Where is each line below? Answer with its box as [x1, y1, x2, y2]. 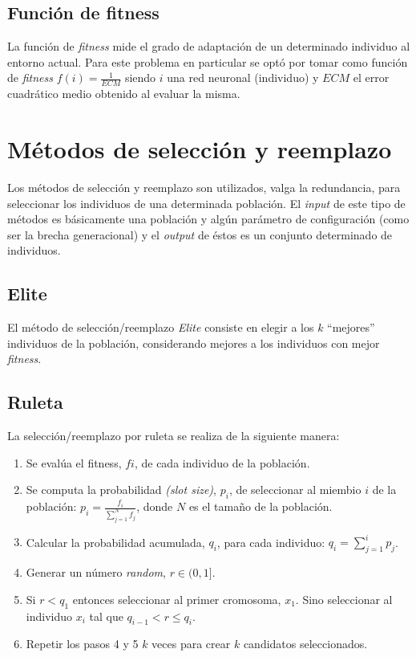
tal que [89, 607, 123, 624]
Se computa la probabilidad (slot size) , [26, 481, 216, 498]
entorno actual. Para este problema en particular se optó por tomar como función [7, 53, 408, 70]
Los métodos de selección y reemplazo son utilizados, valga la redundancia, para [7, 178, 401, 195]
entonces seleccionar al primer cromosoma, [72, 590, 281, 607]
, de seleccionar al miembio [228, 481, 361, 498]
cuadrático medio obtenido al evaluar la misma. [7, 85, 240, 102]
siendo [124, 69, 156, 86]
